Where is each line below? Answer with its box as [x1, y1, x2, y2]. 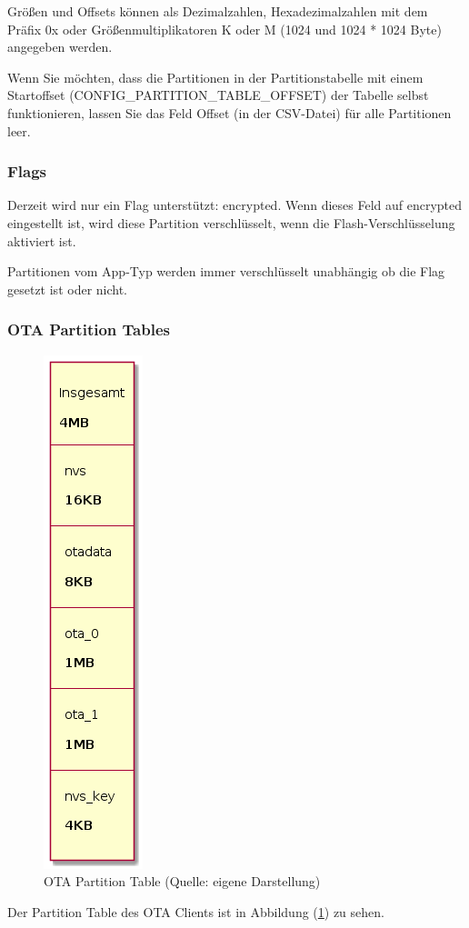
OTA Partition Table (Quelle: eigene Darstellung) [44, 872, 321, 891]
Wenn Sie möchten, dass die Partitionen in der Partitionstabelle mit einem [7, 67, 424, 86]
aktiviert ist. [7, 231, 76, 250]
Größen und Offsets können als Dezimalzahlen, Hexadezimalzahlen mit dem [7, 2, 428, 20]
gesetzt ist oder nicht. [7, 279, 128, 298]
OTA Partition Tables [7, 318, 170, 341]
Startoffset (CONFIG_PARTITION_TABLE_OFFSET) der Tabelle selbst [7, 85, 429, 105]
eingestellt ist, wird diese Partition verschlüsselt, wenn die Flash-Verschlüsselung [7, 213, 455, 232]
